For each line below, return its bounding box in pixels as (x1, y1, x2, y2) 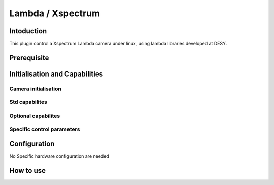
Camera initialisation (9, 85, 62, 92)
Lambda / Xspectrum (9, 8, 100, 19)
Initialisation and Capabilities (9, 69, 104, 78)
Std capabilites (9, 99, 48, 106)
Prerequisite (9, 53, 49, 62)
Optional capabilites (9, 112, 60, 119)
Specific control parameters (9, 126, 80, 133)
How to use (9, 166, 46, 175)
